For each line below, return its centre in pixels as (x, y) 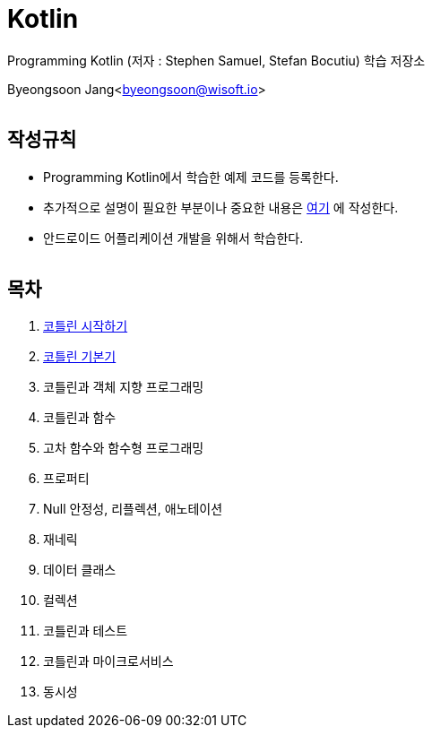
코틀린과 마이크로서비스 (108, 661)
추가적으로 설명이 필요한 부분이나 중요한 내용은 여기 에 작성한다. (221, 207)
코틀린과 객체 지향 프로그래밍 (124, 387)
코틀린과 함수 (80, 418)
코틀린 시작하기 (86, 326)
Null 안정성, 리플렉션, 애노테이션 (133, 509)
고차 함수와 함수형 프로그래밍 (124, 448)
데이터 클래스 (80, 570)
